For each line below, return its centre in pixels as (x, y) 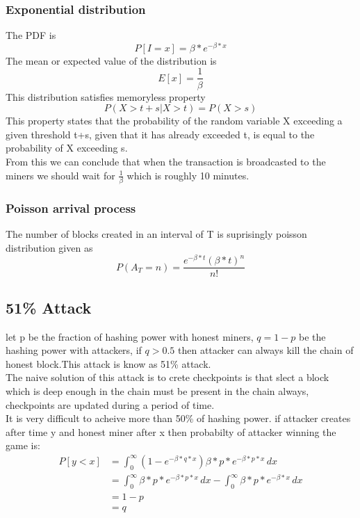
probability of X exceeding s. (67, 148)
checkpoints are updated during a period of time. (110, 404)
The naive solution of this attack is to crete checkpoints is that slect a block (167, 377)
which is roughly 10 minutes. (188, 175)
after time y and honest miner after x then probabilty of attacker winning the (171, 431)
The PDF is (31, 35)
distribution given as (49, 247)
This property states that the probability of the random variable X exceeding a (174, 121)
